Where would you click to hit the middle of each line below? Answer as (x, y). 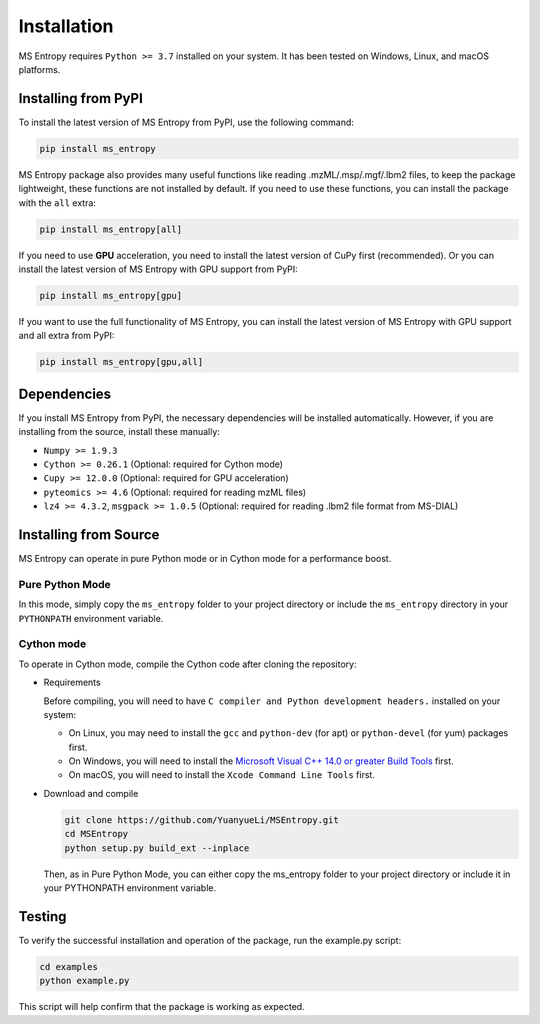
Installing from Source (89, 534)
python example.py (84, 981)
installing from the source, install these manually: (119, 432)
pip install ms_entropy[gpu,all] (121, 362)
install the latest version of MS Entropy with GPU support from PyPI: (158, 269)
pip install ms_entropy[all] (111, 229)
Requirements (72, 682)
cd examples (69, 966)
